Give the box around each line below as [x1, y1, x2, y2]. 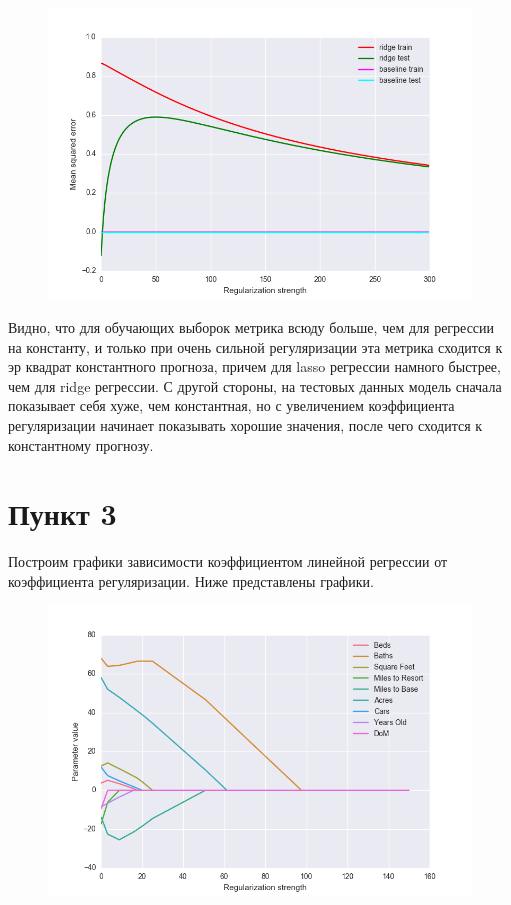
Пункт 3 [8, 493, 117, 534]
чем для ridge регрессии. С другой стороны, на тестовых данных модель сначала [8, 375, 502, 396]
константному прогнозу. [8, 434, 154, 455]
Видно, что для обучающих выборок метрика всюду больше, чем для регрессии [8, 317, 495, 338]
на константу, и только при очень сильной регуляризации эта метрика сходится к [8, 336, 503, 357]
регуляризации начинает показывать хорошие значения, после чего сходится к [8, 415, 483, 436]
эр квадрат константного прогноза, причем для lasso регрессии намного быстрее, [8, 356, 501, 377]
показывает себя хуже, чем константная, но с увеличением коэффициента [8, 395, 455, 416]
